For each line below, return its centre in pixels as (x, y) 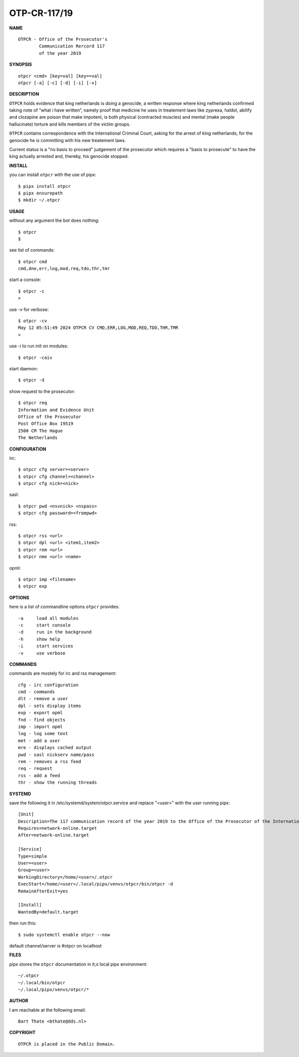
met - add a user (39, 741)
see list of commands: (32, 250)
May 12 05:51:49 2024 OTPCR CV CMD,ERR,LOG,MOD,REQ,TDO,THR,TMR (98, 328)
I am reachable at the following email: (48, 1010)
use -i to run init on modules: (39, 346)
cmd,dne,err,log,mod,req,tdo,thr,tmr (64, 269)
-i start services (46, 646)
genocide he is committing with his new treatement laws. (68, 140)
